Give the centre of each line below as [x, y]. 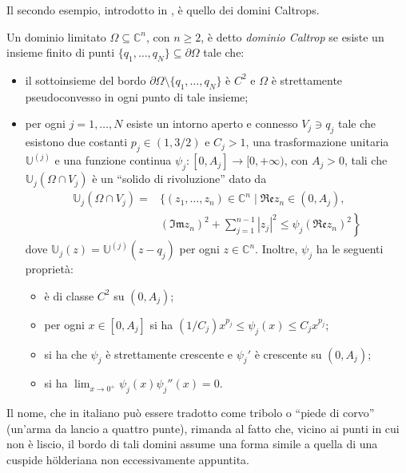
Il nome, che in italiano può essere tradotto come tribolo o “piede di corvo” [191, 413]
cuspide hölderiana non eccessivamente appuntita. [128, 460]
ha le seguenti [350, 249]
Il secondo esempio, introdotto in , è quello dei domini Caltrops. [163, 10]
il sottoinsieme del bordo [86, 79]
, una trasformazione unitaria [317, 142]
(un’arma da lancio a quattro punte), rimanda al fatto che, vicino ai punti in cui [203, 428]
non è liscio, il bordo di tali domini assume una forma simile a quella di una [192, 444]
